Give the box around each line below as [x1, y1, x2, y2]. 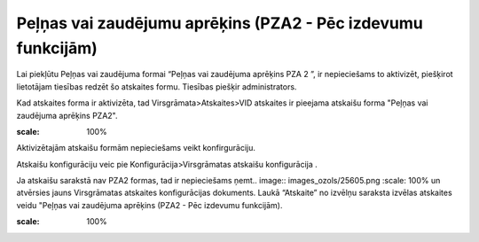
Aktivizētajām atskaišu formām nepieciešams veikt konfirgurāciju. [16, 143, 256, 153]
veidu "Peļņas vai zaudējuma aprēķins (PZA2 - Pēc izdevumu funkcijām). [16, 199, 283, 210]
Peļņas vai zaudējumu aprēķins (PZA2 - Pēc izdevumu [16, 13, 423, 33]
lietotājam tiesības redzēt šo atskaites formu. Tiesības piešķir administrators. [16, 81, 297, 92]
